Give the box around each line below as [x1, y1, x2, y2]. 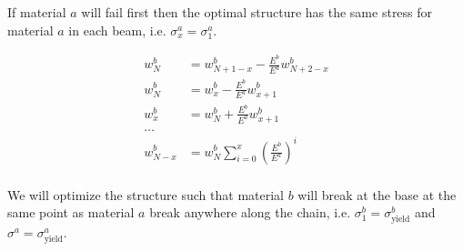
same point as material [7, 203, 135, 222]
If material [7, 3, 66, 21]
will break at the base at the [297, 185, 457, 204]
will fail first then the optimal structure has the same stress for [81, 3, 433, 21]
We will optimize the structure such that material [7, 185, 284, 204]
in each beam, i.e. [68, 20, 166, 39]
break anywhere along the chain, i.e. [149, 203, 351, 222]
